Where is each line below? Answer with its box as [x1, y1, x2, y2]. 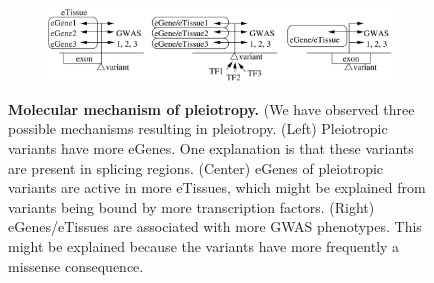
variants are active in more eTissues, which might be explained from [8, 177, 426, 198]
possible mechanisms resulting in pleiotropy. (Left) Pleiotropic [8, 118, 388, 139]
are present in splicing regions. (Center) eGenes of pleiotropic [8, 157, 384, 178]
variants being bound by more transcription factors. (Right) [8, 196, 375, 217]
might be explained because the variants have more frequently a [8, 235, 400, 256]
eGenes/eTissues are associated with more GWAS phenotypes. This [8, 216, 422, 237]
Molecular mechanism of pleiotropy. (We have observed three [8, 98, 415, 119]
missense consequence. [8, 255, 144, 276]
